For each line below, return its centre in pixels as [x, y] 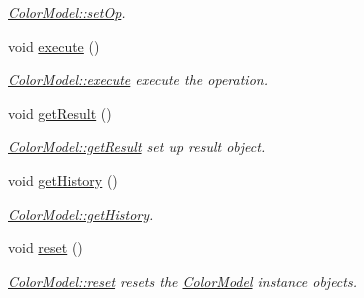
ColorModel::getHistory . [81, 213]
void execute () [54, 45]
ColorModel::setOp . [67, 12]
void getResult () [60, 112]
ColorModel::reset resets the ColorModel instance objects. [182, 280]
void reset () [45, 247]
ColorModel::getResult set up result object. [137, 146]
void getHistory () [63, 179]
